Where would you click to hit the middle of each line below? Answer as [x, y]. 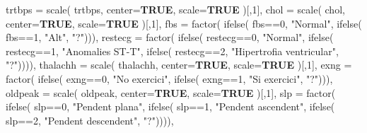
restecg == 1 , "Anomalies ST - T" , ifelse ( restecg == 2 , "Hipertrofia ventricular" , [172, 51]
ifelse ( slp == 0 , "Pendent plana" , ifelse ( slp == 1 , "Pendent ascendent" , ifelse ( [170, 106]
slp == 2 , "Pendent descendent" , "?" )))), [90, 120]
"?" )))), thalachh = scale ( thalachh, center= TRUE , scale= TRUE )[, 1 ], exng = [179, 65]
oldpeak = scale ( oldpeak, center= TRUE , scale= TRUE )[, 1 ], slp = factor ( [171, 92]
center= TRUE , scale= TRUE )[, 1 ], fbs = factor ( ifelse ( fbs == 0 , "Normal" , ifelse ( [184, 23]
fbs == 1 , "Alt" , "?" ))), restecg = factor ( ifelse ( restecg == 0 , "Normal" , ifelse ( [170, 37]
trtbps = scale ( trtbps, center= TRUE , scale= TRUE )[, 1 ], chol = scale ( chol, [175, 9]
